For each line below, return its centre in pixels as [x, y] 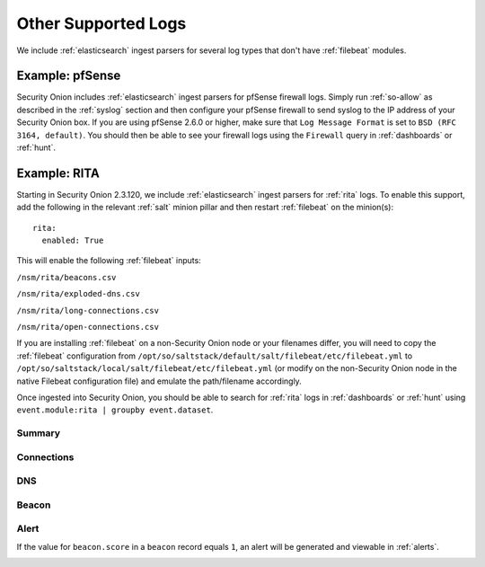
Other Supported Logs [101, 23]
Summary [39, 433]
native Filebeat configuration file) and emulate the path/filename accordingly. [159, 381]
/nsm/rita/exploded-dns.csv [79, 294]
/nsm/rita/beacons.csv [66, 277]
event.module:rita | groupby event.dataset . [115, 410]
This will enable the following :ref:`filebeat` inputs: [109, 261]
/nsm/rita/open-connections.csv [88, 327]
